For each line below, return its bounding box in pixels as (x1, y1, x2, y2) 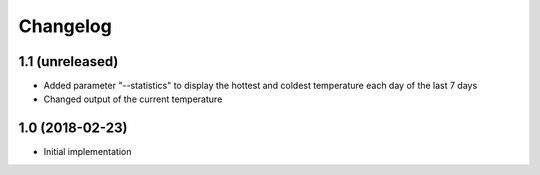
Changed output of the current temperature (43, 93, 223, 105)
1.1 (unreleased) (18, 53, 119, 70)
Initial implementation (43, 146, 132, 158)
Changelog (18, 15, 112, 37)
